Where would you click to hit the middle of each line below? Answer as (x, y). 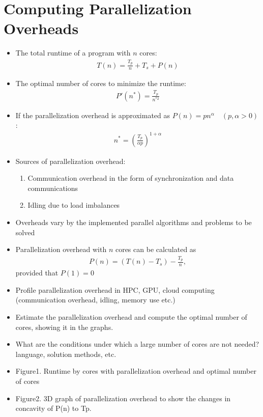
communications (53, 188)
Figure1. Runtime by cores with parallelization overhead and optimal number (136, 371)
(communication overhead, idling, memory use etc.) (95, 300)
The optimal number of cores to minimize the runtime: (101, 83)
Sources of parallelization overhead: (70, 161)
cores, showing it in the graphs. (64, 327)
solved (25, 232)
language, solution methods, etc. (66, 354)
